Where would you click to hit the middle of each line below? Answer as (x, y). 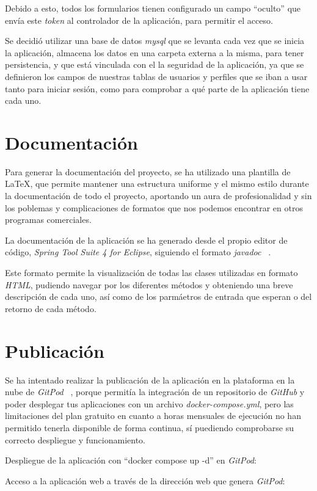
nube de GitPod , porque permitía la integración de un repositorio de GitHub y (155, 392)
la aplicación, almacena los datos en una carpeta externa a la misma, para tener (155, 52)
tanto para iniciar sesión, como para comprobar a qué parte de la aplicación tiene (157, 88)
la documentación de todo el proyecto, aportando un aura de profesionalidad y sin (158, 196)
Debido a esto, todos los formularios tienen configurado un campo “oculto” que (153, 8)
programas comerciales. (48, 220)
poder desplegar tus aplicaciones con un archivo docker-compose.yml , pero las (149, 403)
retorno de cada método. (51, 308)
